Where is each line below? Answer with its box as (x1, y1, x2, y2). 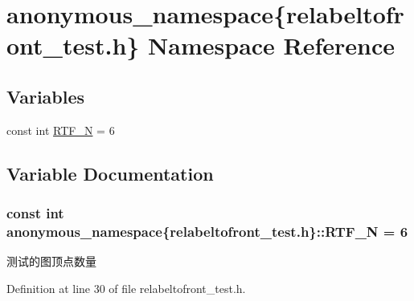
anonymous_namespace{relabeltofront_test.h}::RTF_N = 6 (6, 221, 408, 241)
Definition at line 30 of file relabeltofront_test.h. (6, 279, 246, 296)
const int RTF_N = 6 (6, 121, 115, 138)
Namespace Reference (148, 29, 396, 62)
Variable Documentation (6, 161, 214, 185)
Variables (6, 83, 85, 108)
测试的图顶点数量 (6, 253, 96, 270)
